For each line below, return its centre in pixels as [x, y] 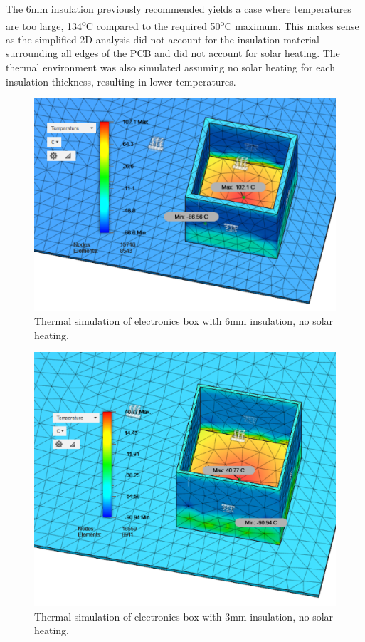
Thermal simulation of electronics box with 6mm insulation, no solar [184, 320]
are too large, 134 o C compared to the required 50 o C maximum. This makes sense [182, 24]
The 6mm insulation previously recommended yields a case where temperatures [179, 9]
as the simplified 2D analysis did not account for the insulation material [163, 39]
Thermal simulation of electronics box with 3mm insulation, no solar [184, 616]
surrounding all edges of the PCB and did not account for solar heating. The [173, 53]
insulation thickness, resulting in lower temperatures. [121, 81]
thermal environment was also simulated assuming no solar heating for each [170, 67]
